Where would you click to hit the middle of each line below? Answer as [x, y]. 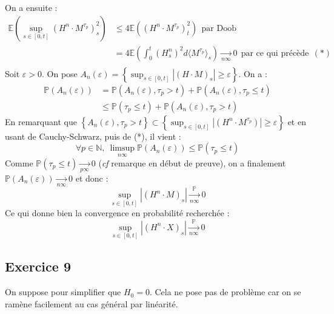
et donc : [92, 178]
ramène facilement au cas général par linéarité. [92, 303]
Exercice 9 [38, 266]
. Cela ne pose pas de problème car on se [225, 292]
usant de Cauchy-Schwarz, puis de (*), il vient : [93, 136]
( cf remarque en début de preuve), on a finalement [192, 162]
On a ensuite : [31, 7]
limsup [122, 148]
